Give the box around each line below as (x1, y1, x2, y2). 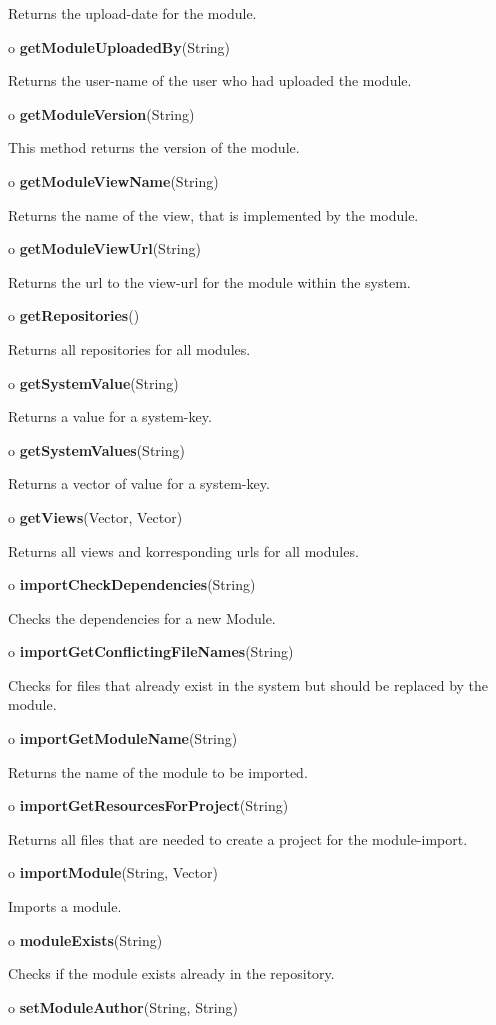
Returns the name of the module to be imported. (8, 761, 308, 782)
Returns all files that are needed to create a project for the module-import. (8, 828, 468, 849)
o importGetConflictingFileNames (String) (8, 641, 294, 662)
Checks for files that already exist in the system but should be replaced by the (8, 674, 489, 695)
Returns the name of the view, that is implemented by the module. (8, 204, 419, 225)
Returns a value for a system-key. (8, 406, 212, 427)
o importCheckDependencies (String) (8, 574, 256, 595)
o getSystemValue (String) (8, 372, 179, 393)
